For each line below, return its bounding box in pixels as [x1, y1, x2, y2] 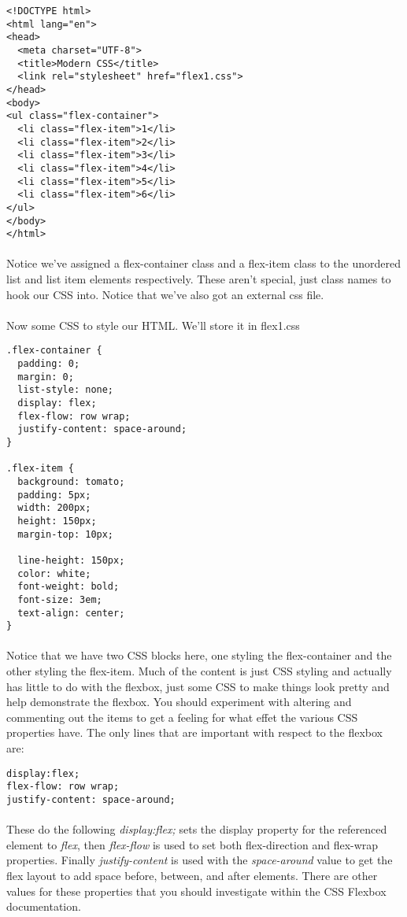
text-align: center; [17, 607, 125, 619]
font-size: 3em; [17, 593, 102, 605]
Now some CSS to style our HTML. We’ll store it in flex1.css [6, 316, 300, 333]
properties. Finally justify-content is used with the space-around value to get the [6, 852, 393, 868]
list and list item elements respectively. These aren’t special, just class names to [6, 271, 391, 287]
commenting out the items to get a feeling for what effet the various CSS [6, 708, 358, 725]
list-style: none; [17, 384, 114, 396]
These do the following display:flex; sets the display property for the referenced [6, 821, 387, 838]
